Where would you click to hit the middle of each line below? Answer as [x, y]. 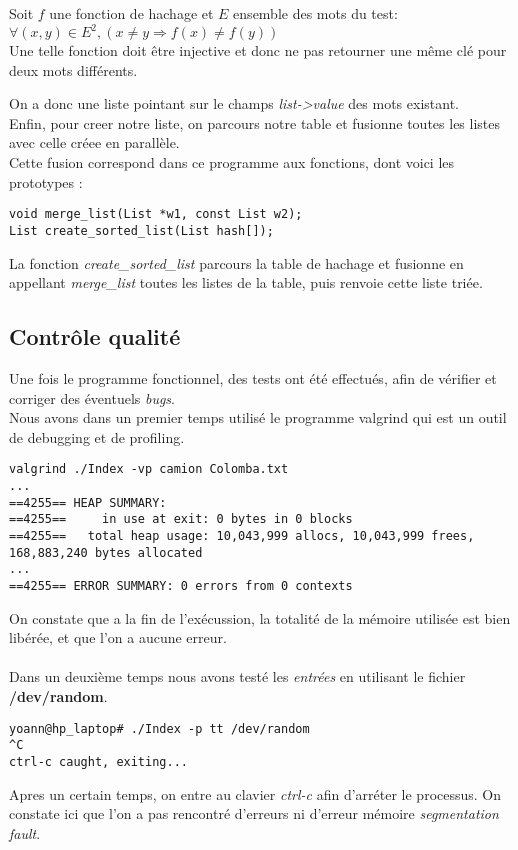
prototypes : [46, 181]
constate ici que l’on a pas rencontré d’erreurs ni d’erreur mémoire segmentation [254, 813]
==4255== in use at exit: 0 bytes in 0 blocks [181, 519]
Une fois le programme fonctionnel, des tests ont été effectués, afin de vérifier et [253, 377]
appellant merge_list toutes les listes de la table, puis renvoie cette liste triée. [246, 282]
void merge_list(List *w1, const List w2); [156, 214]
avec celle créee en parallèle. [94, 142]
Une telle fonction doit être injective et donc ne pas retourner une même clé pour [258, 50]
